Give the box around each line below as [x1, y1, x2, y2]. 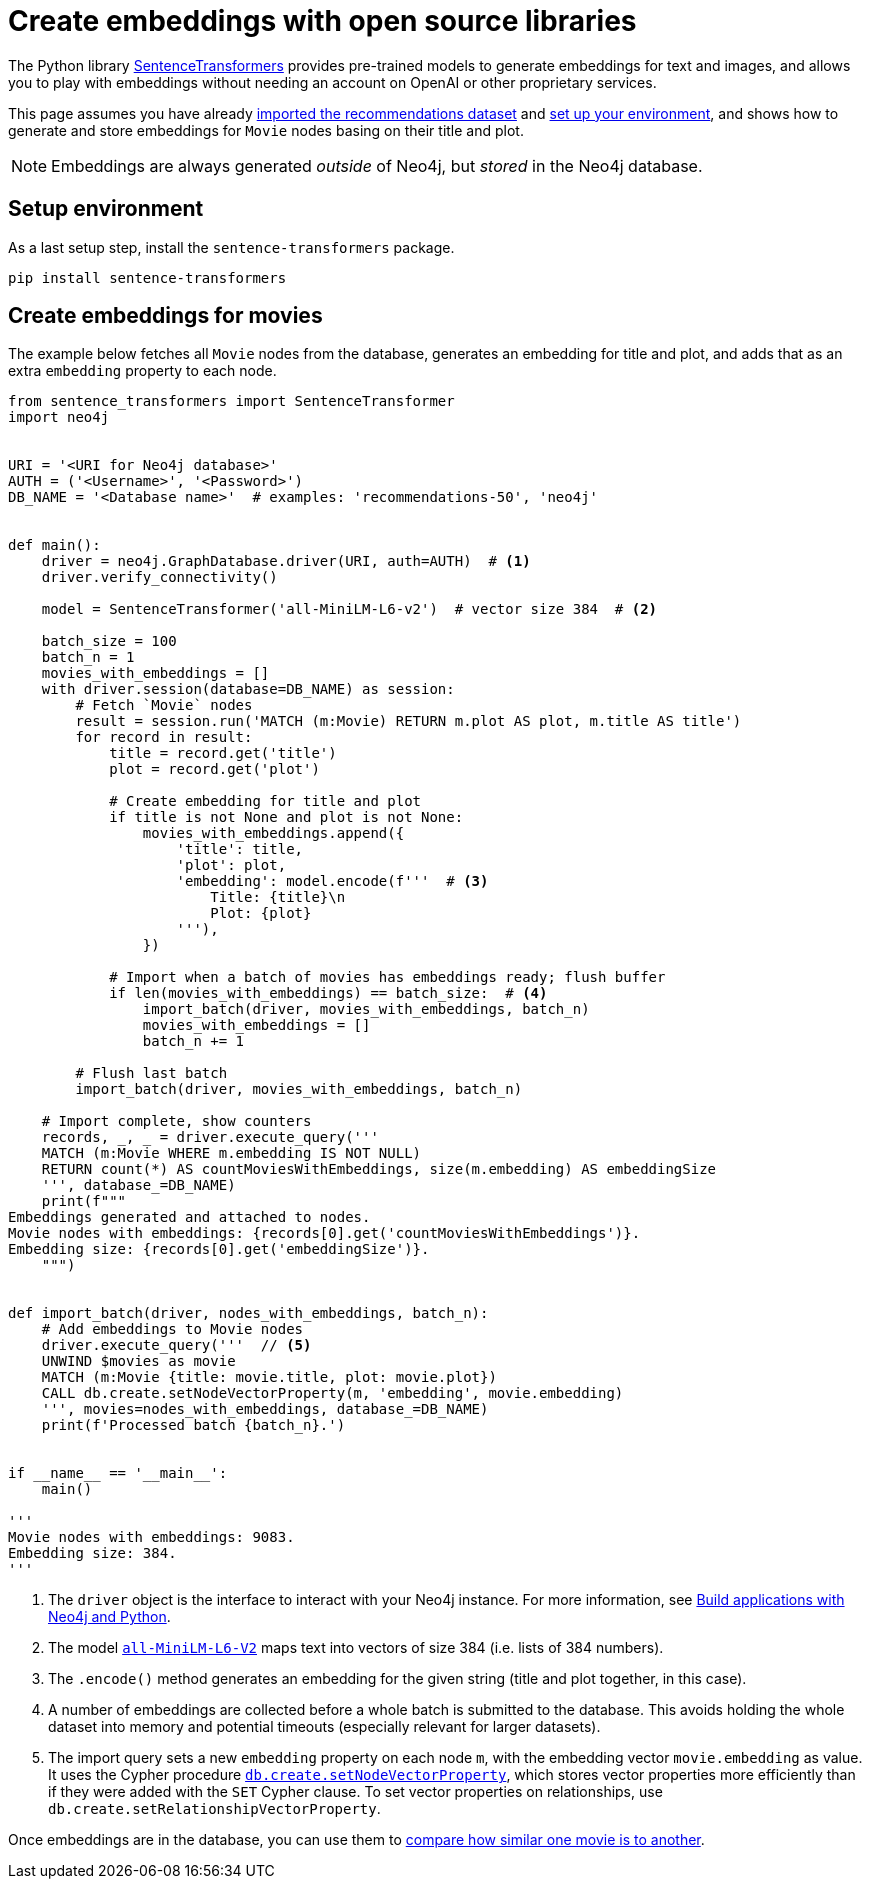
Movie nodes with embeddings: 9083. [8, 1529, 295, 1546]
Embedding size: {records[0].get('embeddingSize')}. [8, 1241, 430, 1258]
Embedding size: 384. [8, 1545, 177, 1562]
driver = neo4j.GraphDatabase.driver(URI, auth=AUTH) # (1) [41, 553, 531, 570]
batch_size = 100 [41, 633, 177, 650]
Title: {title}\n [210, 889, 346, 906]
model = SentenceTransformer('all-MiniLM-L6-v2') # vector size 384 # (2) [41, 601, 658, 618]
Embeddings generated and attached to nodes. [8, 1209, 371, 1226]
